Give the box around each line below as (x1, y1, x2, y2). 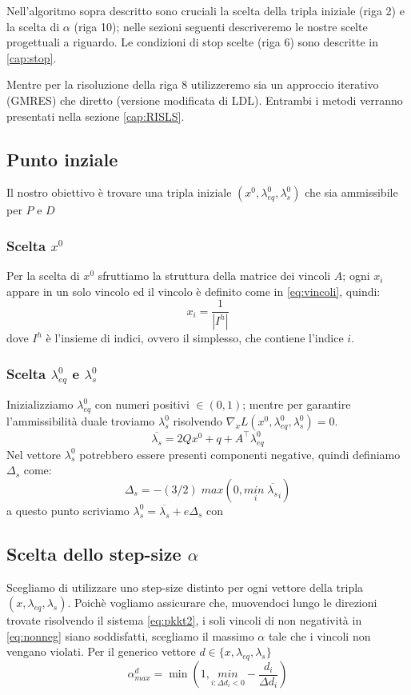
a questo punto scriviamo (6, 501, 130, 518)
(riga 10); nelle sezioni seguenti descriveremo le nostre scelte (74, 18, 368, 34)
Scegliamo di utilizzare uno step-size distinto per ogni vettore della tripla (6, 578, 364, 595)
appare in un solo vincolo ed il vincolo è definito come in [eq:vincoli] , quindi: (6, 282, 381, 299)
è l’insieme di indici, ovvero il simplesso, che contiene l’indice (46, 330, 344, 346)
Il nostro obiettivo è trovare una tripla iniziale (6, 184, 232, 201)
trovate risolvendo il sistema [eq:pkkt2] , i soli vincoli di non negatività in (6, 612, 362, 629)
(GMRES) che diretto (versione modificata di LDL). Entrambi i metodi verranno (6, 91, 403, 108)
